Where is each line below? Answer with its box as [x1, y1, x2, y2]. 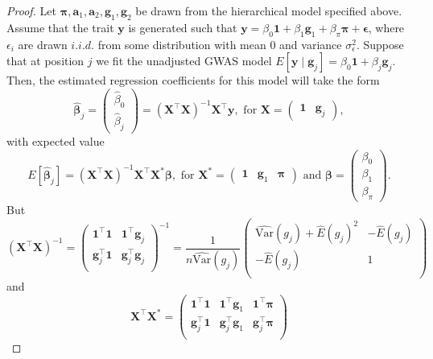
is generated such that [128, 19, 237, 35]
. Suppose [356, 35, 404, 52]
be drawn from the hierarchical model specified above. [135, 2, 402, 19]
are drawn [18, 35, 68, 52]
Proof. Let [6, 2, 56, 19]
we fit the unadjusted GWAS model [96, 52, 272, 69]
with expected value [6, 132, 105, 149]
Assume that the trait [6, 19, 114, 35]
